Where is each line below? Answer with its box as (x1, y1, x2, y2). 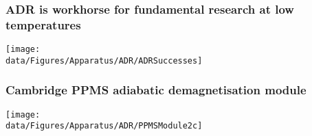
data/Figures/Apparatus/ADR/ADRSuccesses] (5, 55, 203, 66)
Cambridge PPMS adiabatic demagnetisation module (5, 81, 307, 98)
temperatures (5, 16, 81, 33)
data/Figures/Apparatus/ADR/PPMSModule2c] (5, 121, 203, 131)
